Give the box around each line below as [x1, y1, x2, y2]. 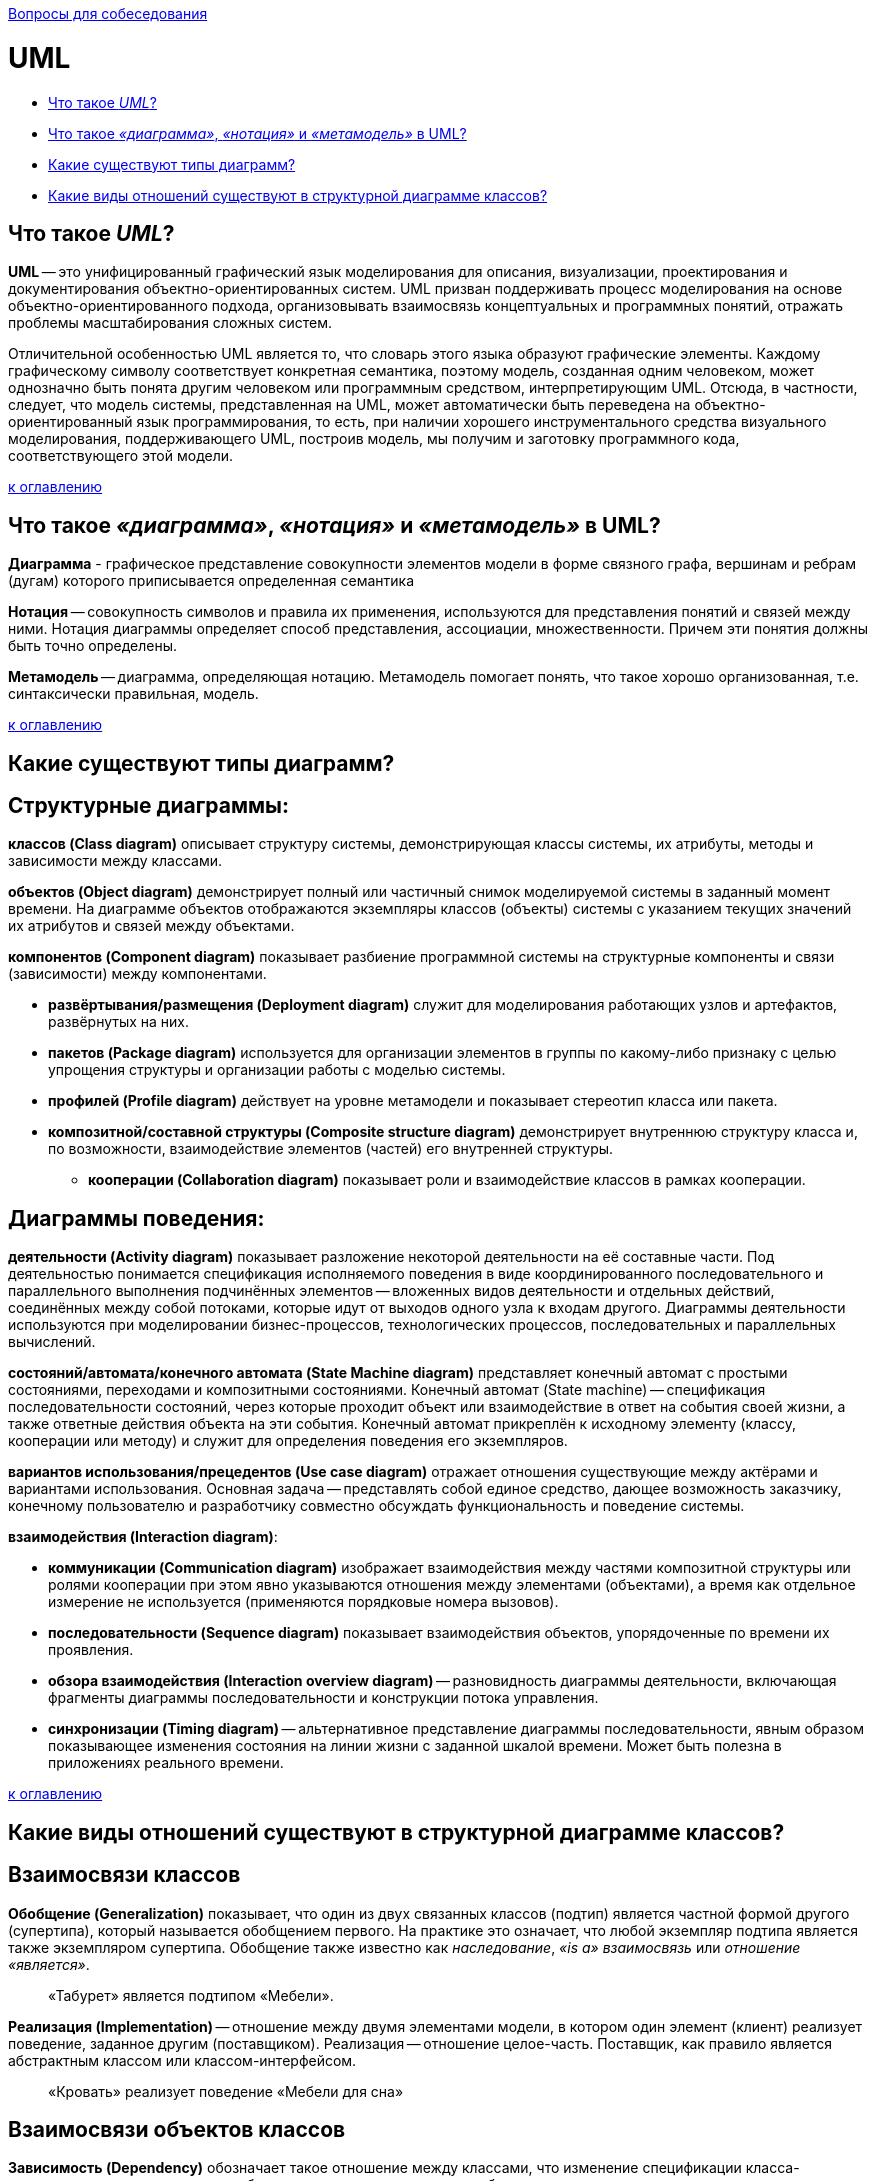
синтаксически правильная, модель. [8, 685, 259, 703]
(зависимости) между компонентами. [8, 965, 267, 983]
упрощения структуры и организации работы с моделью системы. [48, 1061, 506, 1079]
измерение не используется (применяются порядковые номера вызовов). [48, 1593, 559, 1611]
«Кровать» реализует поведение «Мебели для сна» [48, 2082, 404, 2100]
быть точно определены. [8, 637, 178, 655]
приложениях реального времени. [48, 1754, 284, 1772]
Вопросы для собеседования [8, 5, 208, 22]
